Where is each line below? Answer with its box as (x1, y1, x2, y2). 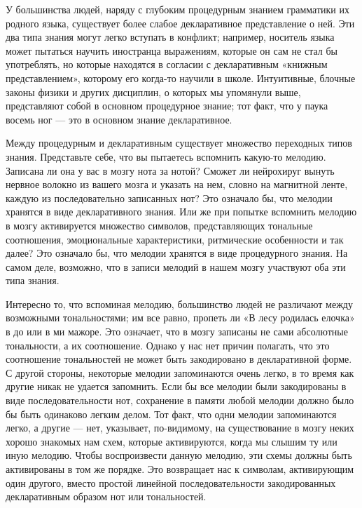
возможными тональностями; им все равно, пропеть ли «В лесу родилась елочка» (6, 310, 355, 325)
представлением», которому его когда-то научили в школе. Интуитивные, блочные (6, 70, 356, 85)
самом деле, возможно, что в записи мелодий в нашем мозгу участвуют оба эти (6, 259, 346, 274)
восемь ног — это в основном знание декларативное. (6, 112, 232, 126)
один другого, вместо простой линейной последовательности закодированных (6, 475, 336, 490)
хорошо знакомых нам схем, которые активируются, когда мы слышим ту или (6, 434, 337, 448)
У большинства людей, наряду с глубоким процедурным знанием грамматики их (6, 2, 349, 16)
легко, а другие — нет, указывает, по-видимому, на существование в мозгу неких (6, 420, 354, 435)
